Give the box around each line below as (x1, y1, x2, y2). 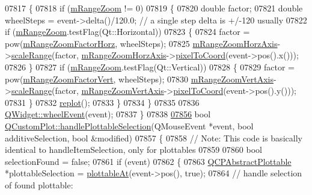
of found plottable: (5, 178, 73, 191)
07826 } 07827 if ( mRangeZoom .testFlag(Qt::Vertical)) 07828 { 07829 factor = (5, 60, 295, 73)
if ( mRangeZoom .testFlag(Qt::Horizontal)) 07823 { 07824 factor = (5, 25, 250, 38)
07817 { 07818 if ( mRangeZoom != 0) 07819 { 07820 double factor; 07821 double (5, 2, 303, 14)
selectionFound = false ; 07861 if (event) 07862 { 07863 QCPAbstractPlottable (5, 155, 292, 167)
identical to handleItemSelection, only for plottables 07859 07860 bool (5, 143, 262, 156)
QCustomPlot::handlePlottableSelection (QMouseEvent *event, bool (5, 119, 254, 132)
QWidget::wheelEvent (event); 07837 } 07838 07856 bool (5, 108, 211, 120)
